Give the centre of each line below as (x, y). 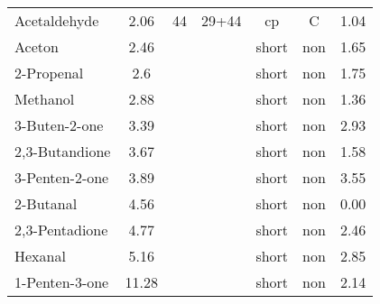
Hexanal (40, 256)
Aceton (37, 46)
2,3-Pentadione (61, 230)
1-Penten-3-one (62, 282)
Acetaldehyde (57, 20)
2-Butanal (46, 203)
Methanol (45, 99)
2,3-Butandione (63, 151)
